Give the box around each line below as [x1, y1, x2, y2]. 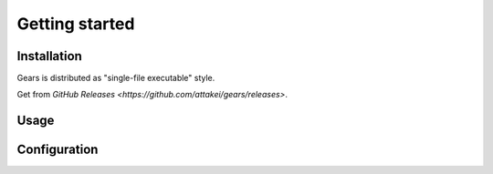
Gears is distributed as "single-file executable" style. [16, 73, 215, 84]
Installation [16, 48, 82, 64]
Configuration [16, 142, 99, 158]
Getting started [16, 14, 135, 34]
